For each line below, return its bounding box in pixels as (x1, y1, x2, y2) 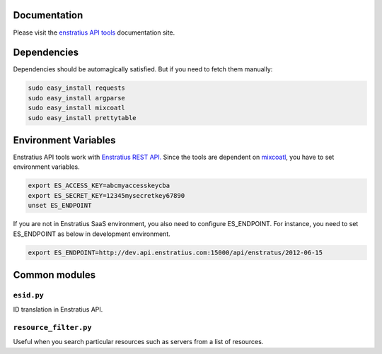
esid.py (13, 290, 44, 300)
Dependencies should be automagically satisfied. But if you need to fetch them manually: (13, 65, 273, 73)
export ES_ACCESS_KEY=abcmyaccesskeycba (28, 182, 170, 190)
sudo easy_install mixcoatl (28, 104, 125, 112)
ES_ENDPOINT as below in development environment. (13, 230, 170, 238)
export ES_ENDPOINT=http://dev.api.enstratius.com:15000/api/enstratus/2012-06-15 (28, 248, 323, 256)
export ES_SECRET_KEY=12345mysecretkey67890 (28, 191, 185, 199)
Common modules (13, 269, 95, 281)
